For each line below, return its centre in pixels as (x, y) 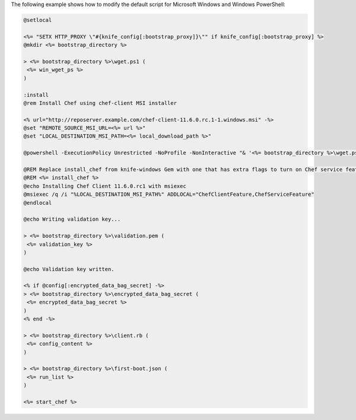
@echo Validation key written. (69, 269)
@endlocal (38, 203)
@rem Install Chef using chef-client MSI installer (100, 103)
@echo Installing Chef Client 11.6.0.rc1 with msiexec (105, 186)
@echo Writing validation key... (72, 219)
